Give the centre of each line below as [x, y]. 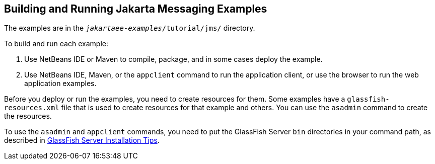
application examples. [60, 84]
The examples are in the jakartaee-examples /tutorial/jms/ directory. [130, 28]
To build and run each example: [56, 44]
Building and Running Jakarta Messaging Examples [136, 9]
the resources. [28, 116]
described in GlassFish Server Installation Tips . [82, 140]
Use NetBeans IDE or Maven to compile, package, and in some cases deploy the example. [173, 59]
